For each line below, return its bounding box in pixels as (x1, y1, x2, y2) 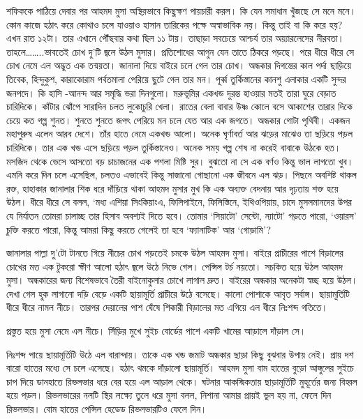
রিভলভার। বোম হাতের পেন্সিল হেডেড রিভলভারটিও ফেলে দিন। (6, 402, 207, 416)
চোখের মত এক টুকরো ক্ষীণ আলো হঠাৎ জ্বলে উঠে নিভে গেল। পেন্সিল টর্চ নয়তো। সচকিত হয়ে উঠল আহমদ (6, 259, 343, 273)
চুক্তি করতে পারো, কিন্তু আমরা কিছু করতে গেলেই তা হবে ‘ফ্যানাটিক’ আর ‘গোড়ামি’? (6, 222, 272, 236)
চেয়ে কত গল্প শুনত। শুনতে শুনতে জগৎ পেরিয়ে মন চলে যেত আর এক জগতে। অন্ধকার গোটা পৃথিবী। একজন (6, 112, 350, 127)
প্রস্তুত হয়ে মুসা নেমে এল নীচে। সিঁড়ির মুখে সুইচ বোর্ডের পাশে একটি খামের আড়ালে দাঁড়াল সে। (6, 323, 306, 338)
